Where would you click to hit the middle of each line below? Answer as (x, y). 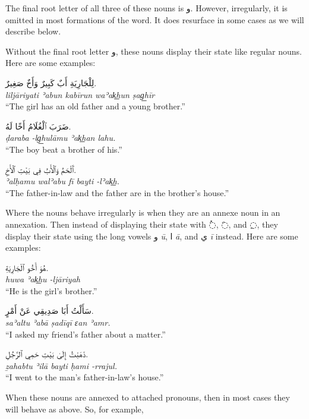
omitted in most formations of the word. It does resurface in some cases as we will (155, 19)
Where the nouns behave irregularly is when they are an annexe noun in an (143, 212)
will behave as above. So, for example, (75, 409)
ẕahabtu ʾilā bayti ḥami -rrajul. (61, 365)
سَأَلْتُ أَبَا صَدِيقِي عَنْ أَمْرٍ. (50, 311)
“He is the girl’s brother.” (51, 290)
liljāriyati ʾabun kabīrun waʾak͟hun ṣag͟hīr (80, 94)
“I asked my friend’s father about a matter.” (86, 334)
